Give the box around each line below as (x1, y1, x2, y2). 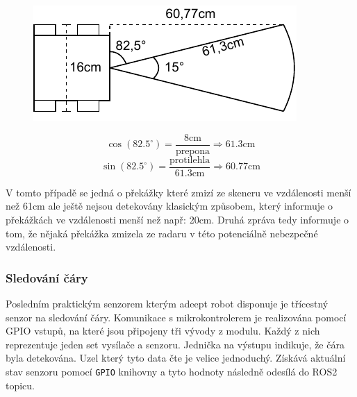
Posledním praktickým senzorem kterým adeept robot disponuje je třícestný (6, 296, 329, 310)
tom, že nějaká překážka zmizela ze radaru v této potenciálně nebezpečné (6, 226, 318, 240)
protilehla (169, 155, 210, 165)
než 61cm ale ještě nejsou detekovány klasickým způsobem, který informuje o (6, 198, 333, 213)
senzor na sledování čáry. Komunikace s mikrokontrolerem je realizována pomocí (6, 310, 347, 324)
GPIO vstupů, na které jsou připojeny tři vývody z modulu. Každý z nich (6, 323, 320, 338)
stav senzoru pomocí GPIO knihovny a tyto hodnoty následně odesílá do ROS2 (6, 364, 338, 378)
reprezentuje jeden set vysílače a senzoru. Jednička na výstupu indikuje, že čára (6, 337, 344, 351)
